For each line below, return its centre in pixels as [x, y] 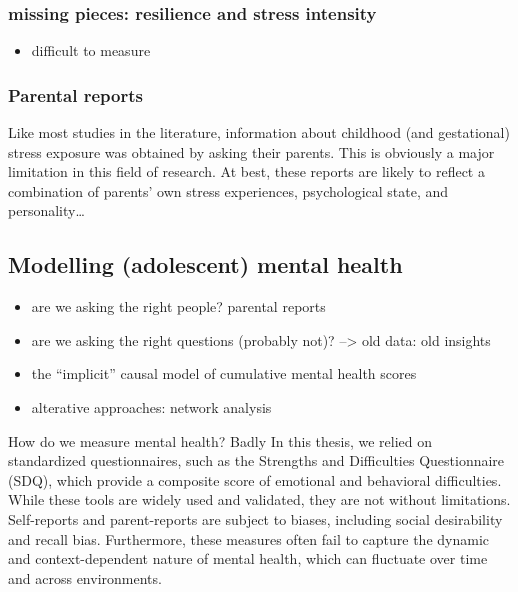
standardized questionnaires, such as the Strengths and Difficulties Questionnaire [256, 460]
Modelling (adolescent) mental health [205, 264]
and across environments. [85, 577]
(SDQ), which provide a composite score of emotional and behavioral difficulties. [255, 479]
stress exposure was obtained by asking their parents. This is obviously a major [251, 151]
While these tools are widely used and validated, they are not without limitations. [259, 499]
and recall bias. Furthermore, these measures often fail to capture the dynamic [249, 538]
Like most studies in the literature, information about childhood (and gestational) [259, 132]
